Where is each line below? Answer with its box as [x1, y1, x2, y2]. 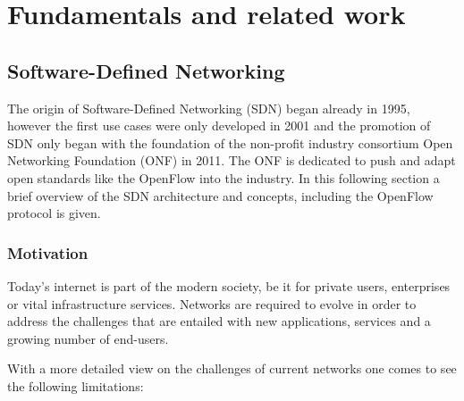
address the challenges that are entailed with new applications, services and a [7, 312, 431, 330]
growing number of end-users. [7, 329, 169, 347]
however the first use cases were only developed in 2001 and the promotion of [7, 116, 431, 135]
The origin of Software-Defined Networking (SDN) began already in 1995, [7, 98, 410, 117]
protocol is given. [7, 204, 101, 222]
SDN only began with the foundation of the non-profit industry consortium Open [7, 133, 453, 152]
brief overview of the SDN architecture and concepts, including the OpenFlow [7, 186, 434, 205]
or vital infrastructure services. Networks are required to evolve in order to [7, 294, 417, 313]
